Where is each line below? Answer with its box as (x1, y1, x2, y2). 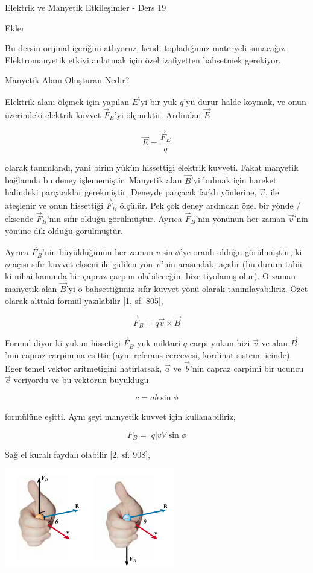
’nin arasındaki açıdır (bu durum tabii (161, 257, 302, 270)
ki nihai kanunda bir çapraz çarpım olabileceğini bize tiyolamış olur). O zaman (5, 269, 296, 282)
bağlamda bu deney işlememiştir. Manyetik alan (5, 174, 182, 186)
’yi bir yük (138, 95, 177, 108)
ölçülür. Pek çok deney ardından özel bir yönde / (119, 199, 301, 212)
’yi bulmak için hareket (191, 174, 277, 186)
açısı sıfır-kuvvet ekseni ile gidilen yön (13, 257, 153, 270)
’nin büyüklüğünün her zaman (42, 245, 154, 258)
